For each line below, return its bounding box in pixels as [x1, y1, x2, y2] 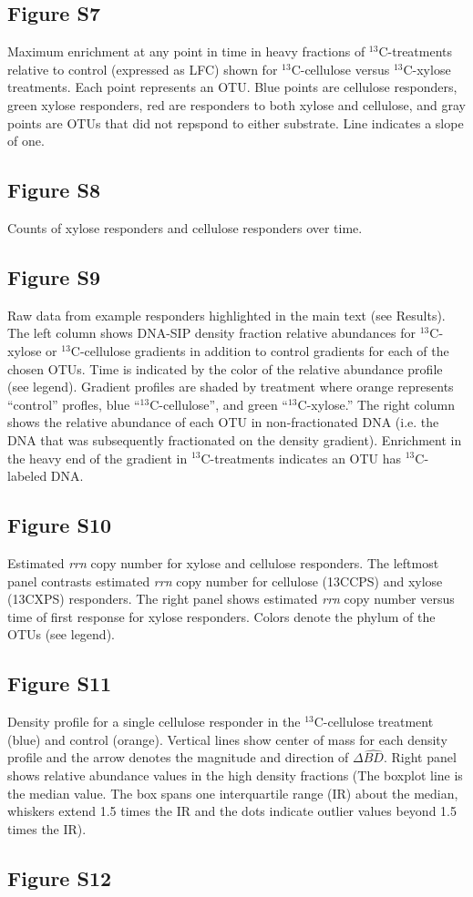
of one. [7, 131, 45, 150]
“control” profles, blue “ [7, 394, 140, 413]
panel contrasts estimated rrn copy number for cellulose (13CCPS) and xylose [7, 571, 443, 590]
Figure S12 [7, 863, 112, 892]
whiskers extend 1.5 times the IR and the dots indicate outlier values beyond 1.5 [7, 801, 457, 821]
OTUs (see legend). [7, 625, 115, 644]
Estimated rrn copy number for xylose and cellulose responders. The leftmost [7, 553, 439, 572]
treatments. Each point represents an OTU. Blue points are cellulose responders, [7, 77, 458, 97]
